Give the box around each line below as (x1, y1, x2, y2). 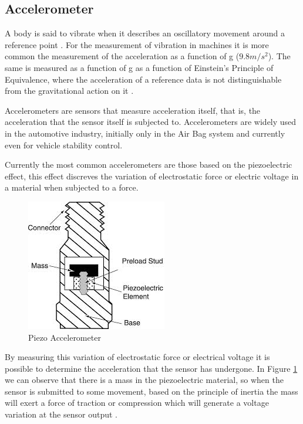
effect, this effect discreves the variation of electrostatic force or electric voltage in (5, 169, 299, 182)
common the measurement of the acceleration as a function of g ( (5, 50, 240, 62)
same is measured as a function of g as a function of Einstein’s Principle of (5, 61, 274, 73)
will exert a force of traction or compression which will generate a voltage (5, 396, 269, 409)
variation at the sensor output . (5, 408, 117, 420)
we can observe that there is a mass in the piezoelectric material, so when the (5, 374, 284, 386)
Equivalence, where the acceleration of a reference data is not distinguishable (5, 73, 282, 85)
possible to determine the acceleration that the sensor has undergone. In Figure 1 (5, 362, 298, 374)
